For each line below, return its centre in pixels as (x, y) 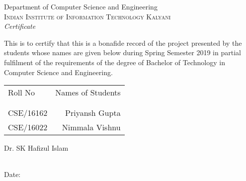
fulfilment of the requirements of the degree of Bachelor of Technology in (115, 62)
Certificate (20, 26)
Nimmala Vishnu (91, 127)
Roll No (22, 92)
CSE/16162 (28, 113)
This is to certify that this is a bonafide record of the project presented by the (123, 43)
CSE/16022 (28, 127)
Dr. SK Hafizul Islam (36, 148)
